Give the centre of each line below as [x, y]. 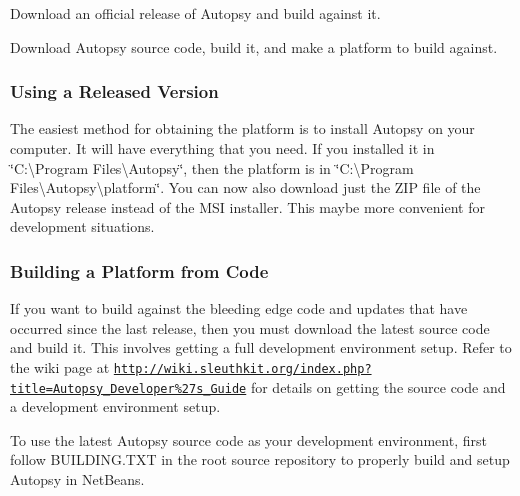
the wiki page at [60, 366]
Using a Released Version [114, 91]
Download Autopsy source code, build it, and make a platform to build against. [254, 46]
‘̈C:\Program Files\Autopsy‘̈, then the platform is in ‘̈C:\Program [212, 167]
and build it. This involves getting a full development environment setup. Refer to [261, 347]
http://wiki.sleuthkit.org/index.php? [242, 368]
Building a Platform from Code [139, 270]
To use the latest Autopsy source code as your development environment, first [248, 439]
